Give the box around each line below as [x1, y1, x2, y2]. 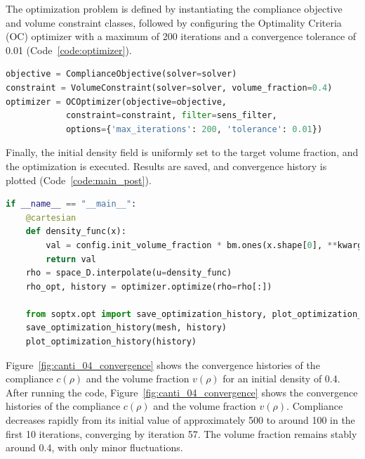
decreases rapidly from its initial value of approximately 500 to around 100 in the [6, 413, 355, 427]
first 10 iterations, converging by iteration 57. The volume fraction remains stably [6, 426, 357, 441]
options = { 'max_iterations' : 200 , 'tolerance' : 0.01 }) [65, 124, 323, 134]
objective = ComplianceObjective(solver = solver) [6, 69, 237, 79]
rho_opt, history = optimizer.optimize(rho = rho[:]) [25, 281, 272, 292]
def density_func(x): [25, 226, 126, 237]
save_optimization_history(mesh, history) [25, 323, 227, 333]
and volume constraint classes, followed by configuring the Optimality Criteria [6, 15, 342, 30]
